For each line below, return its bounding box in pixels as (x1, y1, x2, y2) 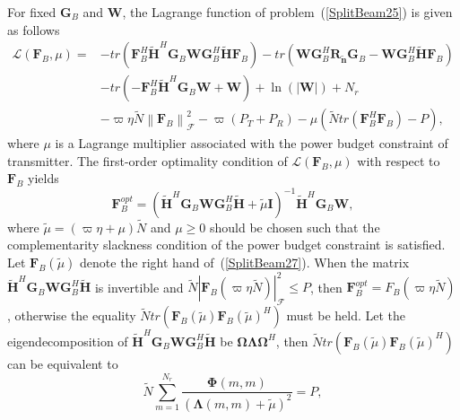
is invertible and (94, 277, 184, 296)
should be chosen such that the (210, 217, 380, 236)
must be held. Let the (286, 306, 406, 325)
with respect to (357, 151, 440, 170)
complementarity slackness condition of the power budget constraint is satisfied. (7, 235, 446, 254)
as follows (7, 20, 60, 39)
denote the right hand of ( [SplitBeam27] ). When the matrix (80, 252, 410, 271)
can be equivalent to (7, 354, 118, 372)
